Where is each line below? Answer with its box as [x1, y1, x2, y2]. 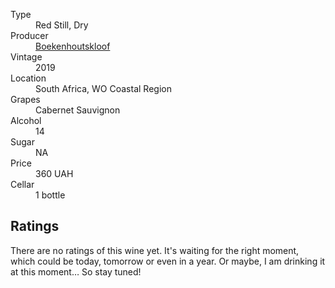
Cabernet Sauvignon [35, 104, 121, 116]
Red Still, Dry [35, 19, 89, 31]
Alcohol [10, 115, 42, 126]
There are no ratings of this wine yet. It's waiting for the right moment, [10, 244, 300, 256]
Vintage [10, 51, 43, 63]
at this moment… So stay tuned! [10, 265, 142, 278]
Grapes [10, 94, 41, 105]
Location [10, 72, 47, 84]
